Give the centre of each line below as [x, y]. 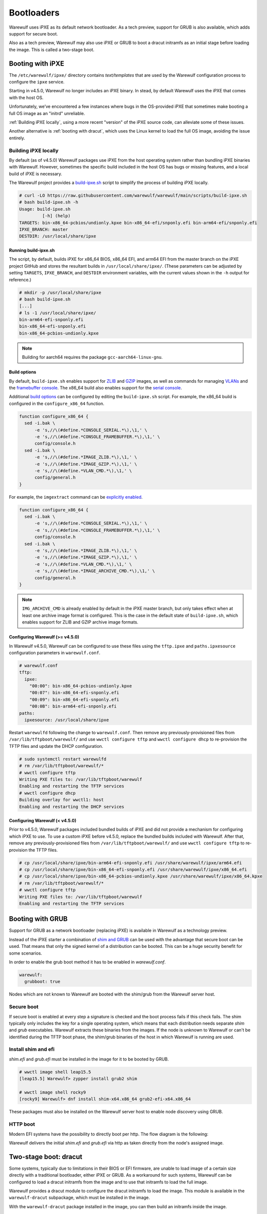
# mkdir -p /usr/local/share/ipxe [60, 292]
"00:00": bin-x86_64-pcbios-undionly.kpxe [81, 686]
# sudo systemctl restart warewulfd [63, 759]
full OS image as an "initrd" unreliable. [47, 113]
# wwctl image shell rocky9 [52, 1092]
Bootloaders [34, 13]
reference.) [20, 280]
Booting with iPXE [37, 63]
